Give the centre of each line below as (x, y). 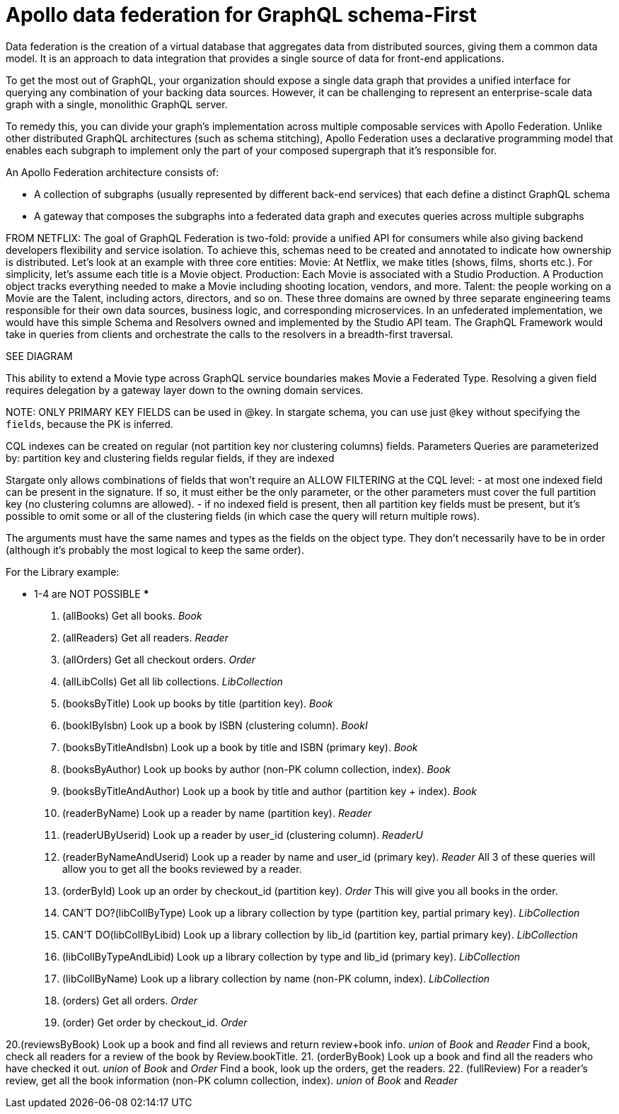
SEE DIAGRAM (39, 356)
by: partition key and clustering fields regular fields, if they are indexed (170, 458)
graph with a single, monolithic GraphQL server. (117, 104)
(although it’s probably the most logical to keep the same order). (155, 550)
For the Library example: (63, 571)
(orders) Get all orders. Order (130, 1000)
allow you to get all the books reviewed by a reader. (182, 869)
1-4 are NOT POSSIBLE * (92, 593)
